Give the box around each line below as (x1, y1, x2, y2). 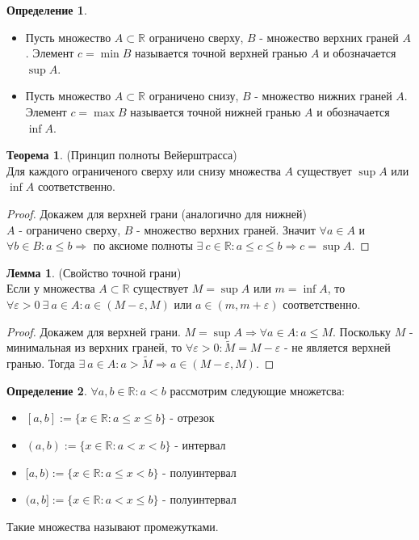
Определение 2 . (6, 382, 87, 399)
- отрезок (170, 409, 215, 426)
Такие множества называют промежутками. (6, 517, 219, 534)
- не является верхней (283, 339, 391, 356)
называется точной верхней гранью (135, 44, 308, 61)
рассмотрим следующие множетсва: (170, 382, 345, 399)
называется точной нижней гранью (130, 103, 301, 120)
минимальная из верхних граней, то (6, 339, 182, 356)
